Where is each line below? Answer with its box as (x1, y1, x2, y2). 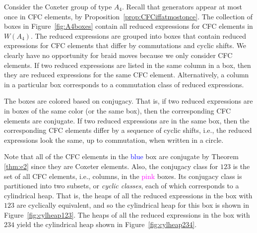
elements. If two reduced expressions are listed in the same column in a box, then (4, 59, 251, 70)
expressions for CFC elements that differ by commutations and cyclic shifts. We (4, 40, 247, 51)
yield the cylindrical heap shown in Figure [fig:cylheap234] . (16, 219, 197, 230)
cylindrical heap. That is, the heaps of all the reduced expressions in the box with (4, 190, 253, 200)
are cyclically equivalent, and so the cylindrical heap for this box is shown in (16, 200, 249, 210)
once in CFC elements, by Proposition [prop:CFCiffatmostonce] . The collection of (4, 11, 253, 21)
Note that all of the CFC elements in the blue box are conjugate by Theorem (4, 151, 239, 162)
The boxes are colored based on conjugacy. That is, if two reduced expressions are (4, 96, 253, 106)
